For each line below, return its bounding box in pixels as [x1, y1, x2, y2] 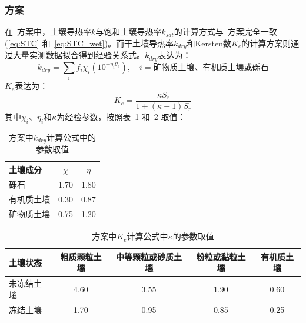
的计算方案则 [241, 36, 291, 49]
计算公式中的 [46, 131, 97, 143]
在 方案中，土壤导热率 [5, 25, 91, 38]
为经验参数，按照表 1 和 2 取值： [56, 110, 186, 122]
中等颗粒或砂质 [116, 250, 174, 262]
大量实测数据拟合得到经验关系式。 [12, 49, 145, 61]
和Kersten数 [187, 36, 232, 49]
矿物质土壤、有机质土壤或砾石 [153, 63, 269, 72]
